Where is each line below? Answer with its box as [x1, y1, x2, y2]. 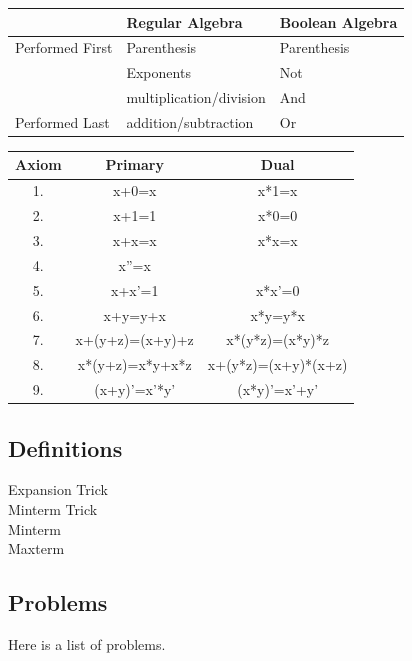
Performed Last [15, 111, 110, 132]
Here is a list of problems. [8, 633, 166, 654]
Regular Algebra [126, 11, 243, 32]
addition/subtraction [126, 111, 254, 132]
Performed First [15, 37, 113, 58]
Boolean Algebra [279, 11, 398, 32]
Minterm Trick [8, 498, 98, 519]
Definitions [8, 432, 123, 463]
